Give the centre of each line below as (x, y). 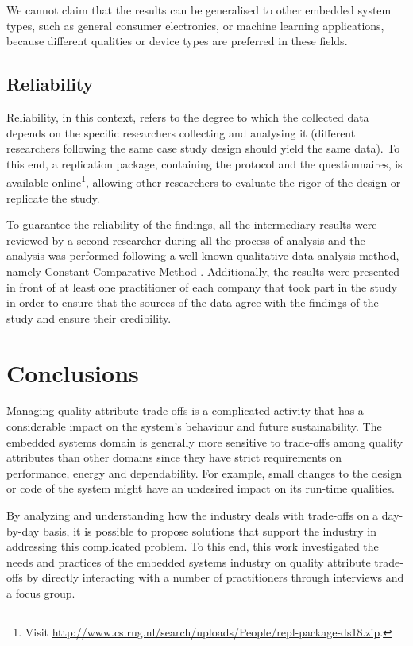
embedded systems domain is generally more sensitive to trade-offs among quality (205, 441)
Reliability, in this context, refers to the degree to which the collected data (188, 116)
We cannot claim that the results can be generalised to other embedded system (199, 10)
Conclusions (73, 372)
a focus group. (41, 593)
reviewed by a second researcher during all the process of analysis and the (186, 240)
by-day (23, 530)
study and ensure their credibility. (89, 317)
